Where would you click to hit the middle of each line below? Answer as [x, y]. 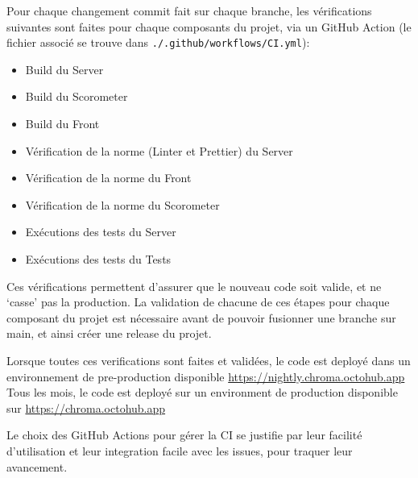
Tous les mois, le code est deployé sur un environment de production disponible [202, 392]
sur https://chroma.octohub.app [86, 407]
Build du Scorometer [77, 96]
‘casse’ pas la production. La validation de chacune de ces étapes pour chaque [198, 302]
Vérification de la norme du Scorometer [122, 204]
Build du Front [62, 124]
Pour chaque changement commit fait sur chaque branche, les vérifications [189, 10]
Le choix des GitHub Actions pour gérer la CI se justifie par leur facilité [184, 435]
